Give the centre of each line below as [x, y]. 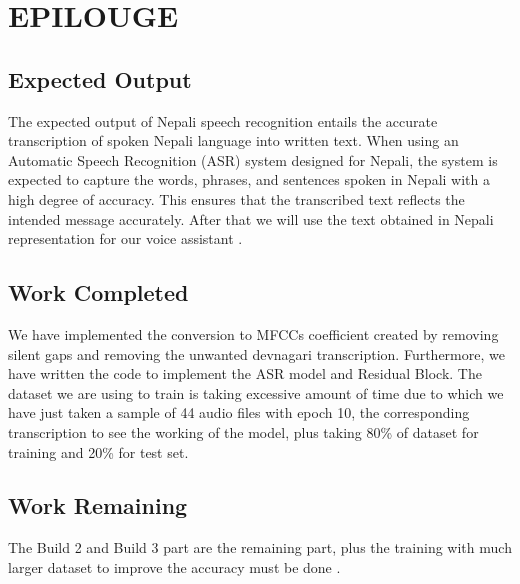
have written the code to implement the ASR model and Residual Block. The [245, 373]
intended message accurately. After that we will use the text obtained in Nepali [251, 218]
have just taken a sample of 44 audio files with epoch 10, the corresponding [239, 412]
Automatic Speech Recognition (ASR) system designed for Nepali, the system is [253, 159]
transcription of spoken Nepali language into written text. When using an [233, 140]
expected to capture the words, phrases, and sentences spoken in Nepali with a [249, 179]
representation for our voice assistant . [125, 238]
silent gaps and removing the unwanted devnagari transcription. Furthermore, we [256, 353]
